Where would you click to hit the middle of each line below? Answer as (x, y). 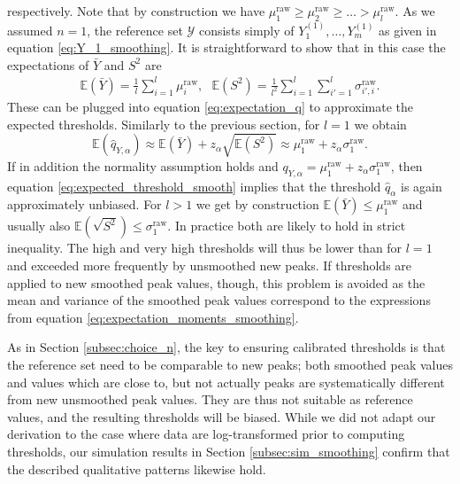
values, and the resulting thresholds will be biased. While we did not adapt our (222, 416)
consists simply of (246, 30)
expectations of (48, 64)
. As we (415, 11)
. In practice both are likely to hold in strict (287, 226)
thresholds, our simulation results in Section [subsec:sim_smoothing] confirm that (229, 451)
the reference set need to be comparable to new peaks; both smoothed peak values (230, 364)
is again (422, 186)
